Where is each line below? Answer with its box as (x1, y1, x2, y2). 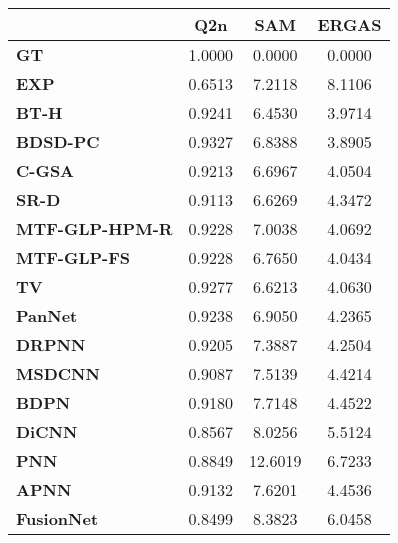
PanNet (16, 304, 78, 327)
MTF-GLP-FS (16, 246, 131, 269)
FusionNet (16, 507, 99, 530)
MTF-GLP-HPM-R (16, 217, 173, 240)
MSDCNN (16, 362, 100, 385)
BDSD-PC (16, 130, 100, 153)
